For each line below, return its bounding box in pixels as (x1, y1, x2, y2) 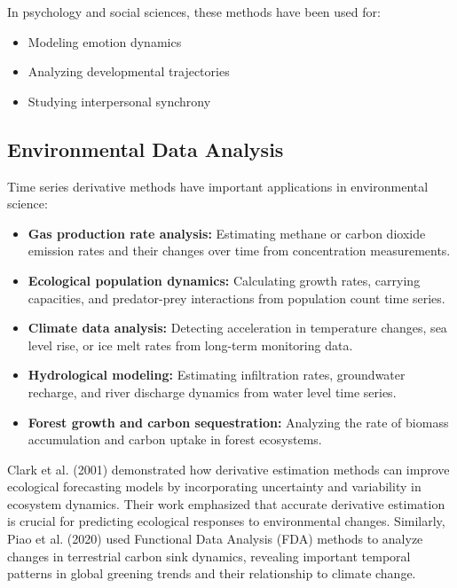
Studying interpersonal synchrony (28, 91, 211, 110)
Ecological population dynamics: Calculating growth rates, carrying (28, 270, 421, 289)
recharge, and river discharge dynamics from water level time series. (28, 382, 397, 401)
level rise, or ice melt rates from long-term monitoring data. (28, 335, 353, 354)
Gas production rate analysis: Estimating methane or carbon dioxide (28, 223, 426, 242)
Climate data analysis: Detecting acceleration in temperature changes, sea (28, 318, 447, 337)
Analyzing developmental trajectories (28, 62, 230, 81)
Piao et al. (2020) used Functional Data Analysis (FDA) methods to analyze (7, 529, 423, 548)
